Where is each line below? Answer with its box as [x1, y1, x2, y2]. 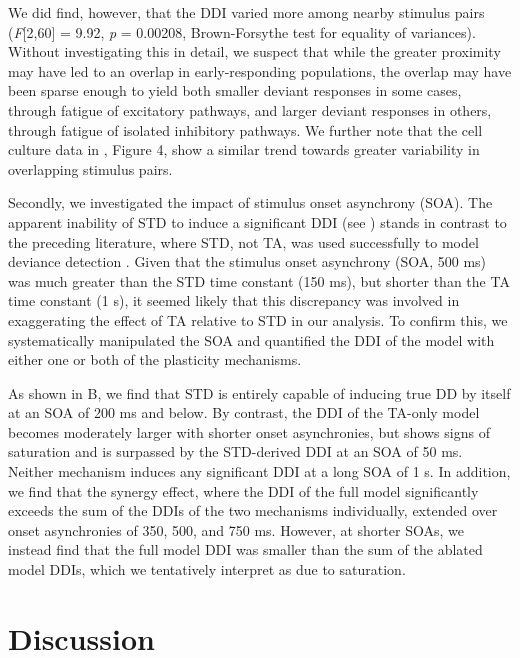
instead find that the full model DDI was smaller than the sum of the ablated [8, 539, 483, 560]
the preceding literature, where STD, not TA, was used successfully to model [8, 231, 479, 252]
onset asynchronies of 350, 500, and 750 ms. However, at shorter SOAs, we [8, 519, 464, 540]
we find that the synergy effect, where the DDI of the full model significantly [8, 480, 479, 501]
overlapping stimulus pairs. [8, 158, 173, 179]
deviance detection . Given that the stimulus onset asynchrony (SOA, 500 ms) [8, 251, 487, 272]
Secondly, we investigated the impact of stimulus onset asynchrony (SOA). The [8, 192, 493, 213]
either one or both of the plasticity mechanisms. [8, 349, 302, 370]
